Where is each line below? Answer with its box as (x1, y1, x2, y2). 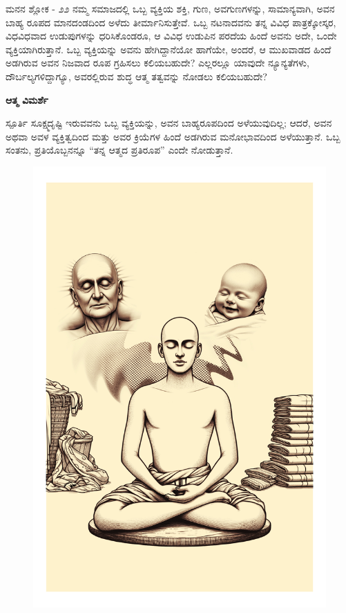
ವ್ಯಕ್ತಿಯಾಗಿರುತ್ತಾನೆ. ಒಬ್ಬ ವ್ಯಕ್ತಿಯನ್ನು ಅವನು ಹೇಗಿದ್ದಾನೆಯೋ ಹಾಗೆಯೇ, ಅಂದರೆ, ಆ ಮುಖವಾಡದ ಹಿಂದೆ (6, 42, 331, 56)
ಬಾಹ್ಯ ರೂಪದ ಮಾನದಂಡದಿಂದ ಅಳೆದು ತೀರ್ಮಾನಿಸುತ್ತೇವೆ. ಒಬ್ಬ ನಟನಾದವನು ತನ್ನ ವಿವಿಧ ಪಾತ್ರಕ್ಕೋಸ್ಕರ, (6, 15, 336, 29)
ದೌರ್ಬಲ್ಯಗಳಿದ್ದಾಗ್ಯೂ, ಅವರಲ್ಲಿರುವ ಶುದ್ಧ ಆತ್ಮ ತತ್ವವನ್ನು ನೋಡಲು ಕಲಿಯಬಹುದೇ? (6, 68, 267, 83)
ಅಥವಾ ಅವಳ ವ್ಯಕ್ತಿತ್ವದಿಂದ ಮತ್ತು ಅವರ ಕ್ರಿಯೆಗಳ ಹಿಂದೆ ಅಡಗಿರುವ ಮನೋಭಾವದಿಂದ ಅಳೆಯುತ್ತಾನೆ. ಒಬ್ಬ (6, 129, 340, 143)
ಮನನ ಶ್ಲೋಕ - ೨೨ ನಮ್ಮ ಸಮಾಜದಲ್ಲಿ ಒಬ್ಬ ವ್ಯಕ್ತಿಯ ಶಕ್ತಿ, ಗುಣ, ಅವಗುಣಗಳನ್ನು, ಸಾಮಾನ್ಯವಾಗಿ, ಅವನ (6, 1, 335, 15)
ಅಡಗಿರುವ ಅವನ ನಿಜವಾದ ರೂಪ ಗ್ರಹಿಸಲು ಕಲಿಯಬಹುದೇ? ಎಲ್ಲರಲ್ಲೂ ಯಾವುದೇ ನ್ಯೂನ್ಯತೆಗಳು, (6, 55, 309, 70)
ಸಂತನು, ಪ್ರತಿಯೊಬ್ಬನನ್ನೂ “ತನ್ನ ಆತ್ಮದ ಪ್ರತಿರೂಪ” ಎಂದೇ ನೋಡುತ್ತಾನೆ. (6, 143, 233, 157)
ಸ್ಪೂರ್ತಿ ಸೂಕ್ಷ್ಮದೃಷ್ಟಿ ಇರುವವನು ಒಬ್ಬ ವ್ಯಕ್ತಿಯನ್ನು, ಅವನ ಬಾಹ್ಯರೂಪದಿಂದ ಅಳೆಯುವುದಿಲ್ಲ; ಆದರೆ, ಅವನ (6, 116, 332, 130)
